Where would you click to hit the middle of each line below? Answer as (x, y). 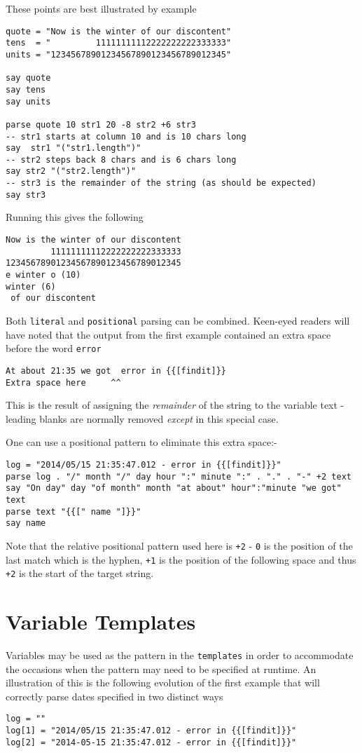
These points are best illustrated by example (101, 8)
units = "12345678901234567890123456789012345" (119, 54)
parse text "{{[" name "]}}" (74, 511)
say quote (28, 78)
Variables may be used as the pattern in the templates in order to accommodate (180, 655)
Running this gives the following (75, 217)
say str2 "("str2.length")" (71, 171)
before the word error (54, 348)
